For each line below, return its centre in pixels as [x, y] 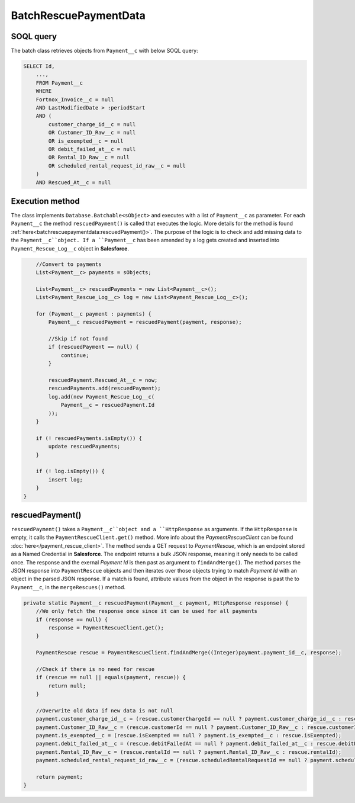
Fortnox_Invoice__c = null [75, 99]
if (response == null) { [72, 619]
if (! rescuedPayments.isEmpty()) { [89, 438]
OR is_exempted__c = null [86, 141]
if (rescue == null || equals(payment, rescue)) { [111, 677]
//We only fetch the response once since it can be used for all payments [146, 611]
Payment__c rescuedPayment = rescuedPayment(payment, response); [145, 322]
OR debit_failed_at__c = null [92, 149]
